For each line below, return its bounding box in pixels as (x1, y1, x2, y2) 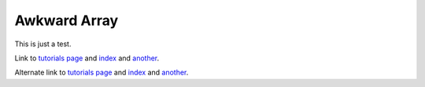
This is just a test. (14, 39, 72, 49)
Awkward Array (14, 12, 119, 29)
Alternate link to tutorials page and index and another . (14, 67, 189, 78)
